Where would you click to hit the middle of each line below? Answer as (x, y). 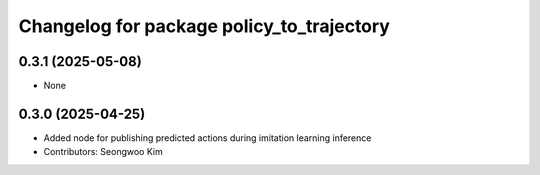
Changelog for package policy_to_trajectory (204, 26)
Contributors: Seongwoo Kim (103, 152)
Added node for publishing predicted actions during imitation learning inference (207, 137)
